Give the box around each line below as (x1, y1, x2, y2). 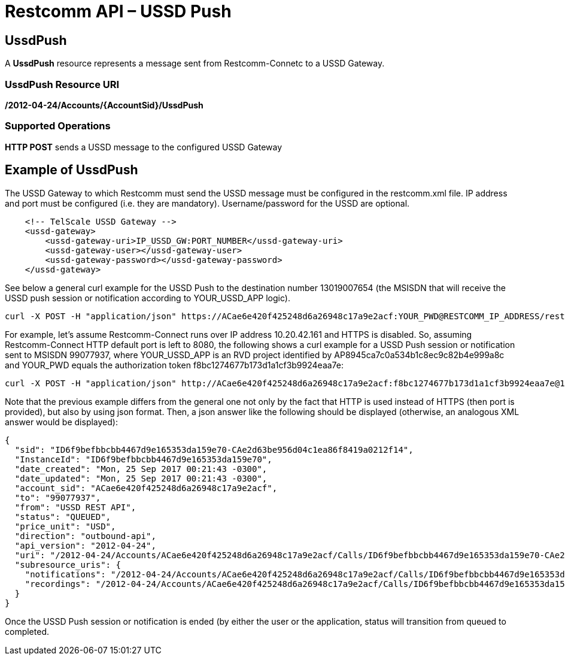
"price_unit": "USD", (14, 521, 116, 531)
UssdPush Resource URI (5, 78, 120, 90)
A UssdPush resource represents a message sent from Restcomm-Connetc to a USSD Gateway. (5, 58, 385, 69)
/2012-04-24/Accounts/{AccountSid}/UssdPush (5, 99, 203, 110)
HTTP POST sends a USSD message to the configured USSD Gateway (5, 141, 282, 152)
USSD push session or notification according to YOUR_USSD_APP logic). (5, 292, 290, 303)
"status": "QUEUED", (14, 511, 111, 522)
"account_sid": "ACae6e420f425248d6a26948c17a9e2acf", (14, 483, 278, 493)
